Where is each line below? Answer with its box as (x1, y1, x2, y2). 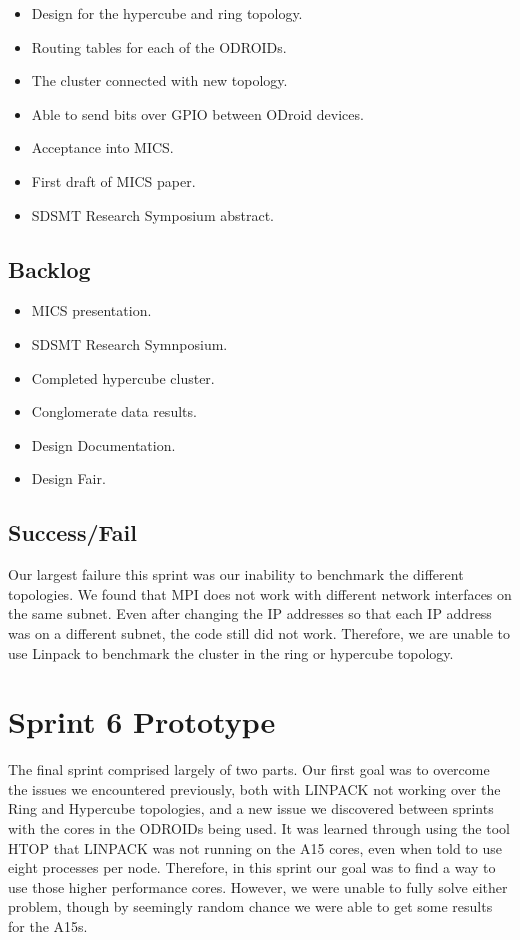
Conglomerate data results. (31, 401, 197, 422)
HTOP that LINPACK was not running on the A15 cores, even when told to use (8, 837, 502, 858)
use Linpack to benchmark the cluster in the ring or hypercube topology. (8, 642, 454, 663)
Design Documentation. (31, 434, 176, 455)
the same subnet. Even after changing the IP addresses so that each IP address (8, 603, 492, 624)
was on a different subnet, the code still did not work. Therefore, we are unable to (8, 622, 511, 643)
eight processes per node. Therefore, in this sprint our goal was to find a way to (8, 857, 496, 878)
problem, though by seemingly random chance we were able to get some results (8, 896, 493, 917)
